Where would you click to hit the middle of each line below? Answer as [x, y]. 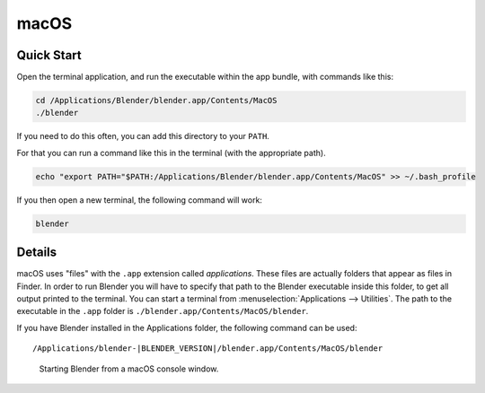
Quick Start [49, 55]
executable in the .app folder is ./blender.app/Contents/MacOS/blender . [163, 311]
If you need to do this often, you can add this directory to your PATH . [143, 136]
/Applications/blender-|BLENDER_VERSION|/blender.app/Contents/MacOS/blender [208, 349]
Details [37, 253]
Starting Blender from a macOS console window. [129, 369]
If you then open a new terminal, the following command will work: [139, 200]
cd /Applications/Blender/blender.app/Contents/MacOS [156, 100]
